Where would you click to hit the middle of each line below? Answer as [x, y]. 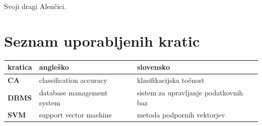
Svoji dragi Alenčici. [35, 6]
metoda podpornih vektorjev [181, 115]
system [50, 102]
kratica [20, 67]
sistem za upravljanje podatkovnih [190, 92]
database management [73, 92]
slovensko [153, 67]
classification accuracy [73, 80]
